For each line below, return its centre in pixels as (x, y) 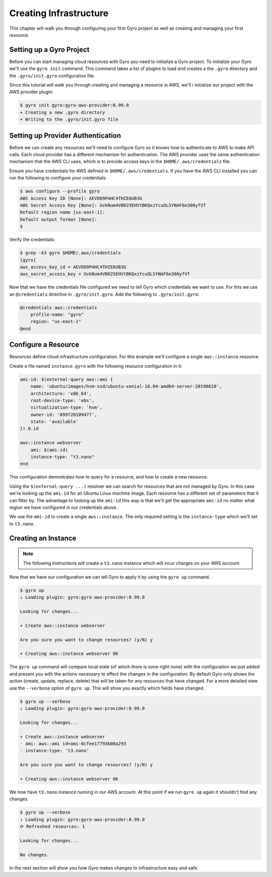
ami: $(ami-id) (49, 450)
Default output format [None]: (59, 219)
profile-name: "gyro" (57, 315)
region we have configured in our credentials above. (63, 507)
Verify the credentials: (32, 240)
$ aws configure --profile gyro (60, 191)
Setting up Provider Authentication (65, 135)
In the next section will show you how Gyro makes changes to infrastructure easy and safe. (104, 868)
